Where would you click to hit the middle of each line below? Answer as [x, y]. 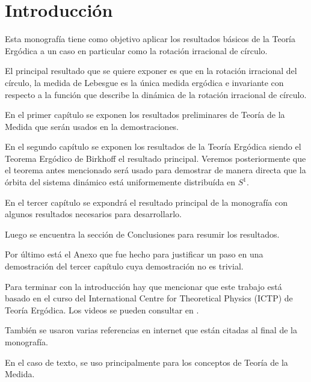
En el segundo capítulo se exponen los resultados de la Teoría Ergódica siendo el [153, 146]
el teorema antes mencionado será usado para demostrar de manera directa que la [155, 170]
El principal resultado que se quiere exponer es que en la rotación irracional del [151, 71]
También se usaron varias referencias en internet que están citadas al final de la [151, 330]
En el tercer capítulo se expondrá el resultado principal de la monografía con [146, 202]
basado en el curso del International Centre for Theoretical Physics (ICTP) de [149, 298]
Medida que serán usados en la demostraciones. [92, 126]
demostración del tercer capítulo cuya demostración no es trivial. [124, 266]
